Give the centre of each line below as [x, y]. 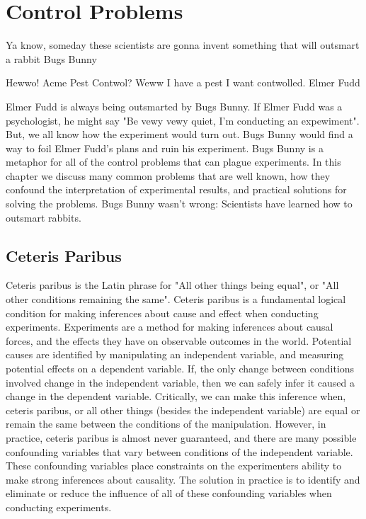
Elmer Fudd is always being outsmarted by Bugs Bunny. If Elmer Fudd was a [174, 106]
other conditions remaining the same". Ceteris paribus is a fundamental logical [176, 299]
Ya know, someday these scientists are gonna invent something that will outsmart [183, 45]
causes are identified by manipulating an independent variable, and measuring [175, 354]
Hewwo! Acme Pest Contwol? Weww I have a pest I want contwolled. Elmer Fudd [183, 82]
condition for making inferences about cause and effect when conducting [162, 313]
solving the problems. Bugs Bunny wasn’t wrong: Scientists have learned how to [179, 204]
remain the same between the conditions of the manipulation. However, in [166, 424]
